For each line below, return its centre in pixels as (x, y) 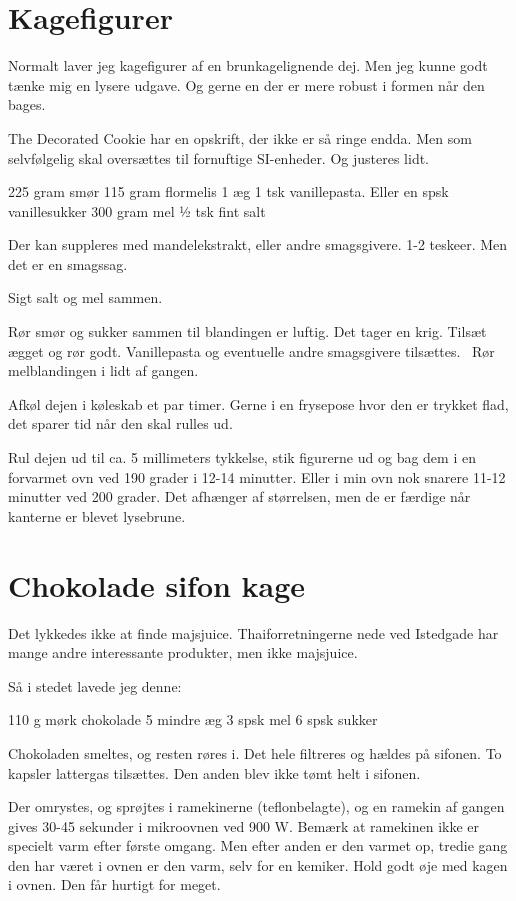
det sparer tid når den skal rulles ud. (120, 423)
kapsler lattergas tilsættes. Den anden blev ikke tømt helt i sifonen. (214, 772)
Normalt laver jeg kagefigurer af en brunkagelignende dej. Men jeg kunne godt (248, 65)
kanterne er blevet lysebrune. (97, 515)
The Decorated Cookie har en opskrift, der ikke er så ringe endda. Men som (240, 137)
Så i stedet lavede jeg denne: (95, 685)
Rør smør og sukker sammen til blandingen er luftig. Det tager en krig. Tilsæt (247, 331)
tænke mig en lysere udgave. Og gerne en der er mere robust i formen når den (246, 84)
